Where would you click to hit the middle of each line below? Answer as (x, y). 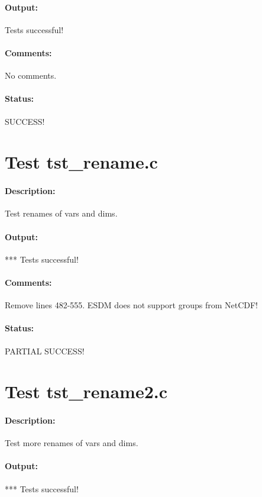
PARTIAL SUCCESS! (45, 351)
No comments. (31, 75)
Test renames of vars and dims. (61, 213)
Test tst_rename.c (81, 162)
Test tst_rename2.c (86, 391)
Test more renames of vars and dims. (72, 443)
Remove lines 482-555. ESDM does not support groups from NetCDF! (132, 305)
